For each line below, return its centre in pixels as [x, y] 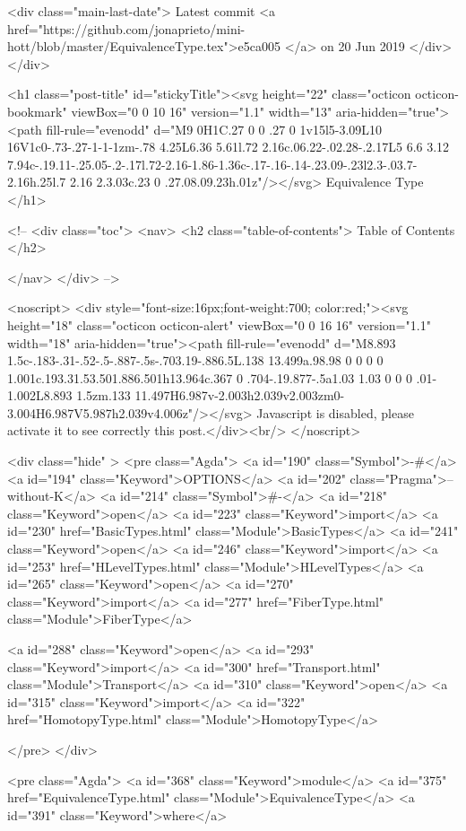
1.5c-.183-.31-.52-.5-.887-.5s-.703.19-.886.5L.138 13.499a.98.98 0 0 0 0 [195, 360]
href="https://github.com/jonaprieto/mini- [126, 28]
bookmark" [37, 111]
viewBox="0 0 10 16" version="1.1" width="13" [202, 111]
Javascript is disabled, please [335, 412]
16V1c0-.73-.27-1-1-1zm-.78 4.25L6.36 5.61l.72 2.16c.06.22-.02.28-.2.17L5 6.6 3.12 [229, 147]
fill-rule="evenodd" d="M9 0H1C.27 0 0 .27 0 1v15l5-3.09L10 [214, 129]
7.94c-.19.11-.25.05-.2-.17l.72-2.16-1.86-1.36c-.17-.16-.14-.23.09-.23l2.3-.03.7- [212, 164]
